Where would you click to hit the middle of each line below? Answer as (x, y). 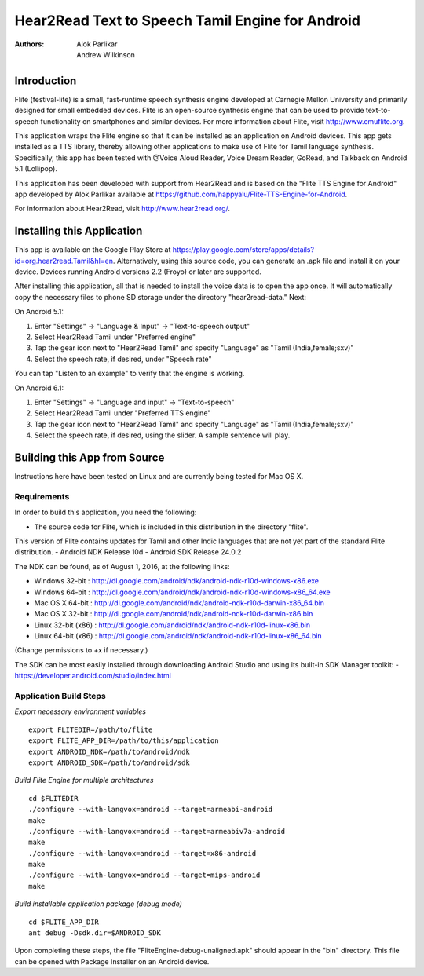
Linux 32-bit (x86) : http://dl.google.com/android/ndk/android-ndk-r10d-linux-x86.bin (172, 625)
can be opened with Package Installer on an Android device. (112, 961)
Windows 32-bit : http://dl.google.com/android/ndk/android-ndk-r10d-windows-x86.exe (177, 581)
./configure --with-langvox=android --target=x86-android (143, 853)
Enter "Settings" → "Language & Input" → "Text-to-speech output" (142, 326)
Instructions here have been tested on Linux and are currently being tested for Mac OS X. (159, 477)
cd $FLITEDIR (53, 798)
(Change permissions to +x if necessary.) (81, 650)
